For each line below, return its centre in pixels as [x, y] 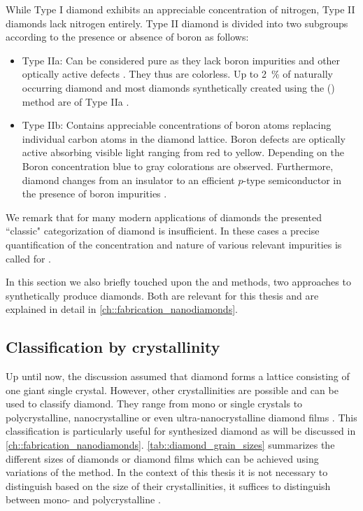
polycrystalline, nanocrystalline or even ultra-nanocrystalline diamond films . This [181, 417]
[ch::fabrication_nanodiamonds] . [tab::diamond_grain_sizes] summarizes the [170, 445]
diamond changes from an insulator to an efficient [128, 180]
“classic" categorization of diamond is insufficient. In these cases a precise [163, 231]
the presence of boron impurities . [94, 194]
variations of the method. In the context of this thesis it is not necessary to [167, 472]
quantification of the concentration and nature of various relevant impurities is [174, 244]
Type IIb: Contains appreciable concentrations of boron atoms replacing [177, 125]
